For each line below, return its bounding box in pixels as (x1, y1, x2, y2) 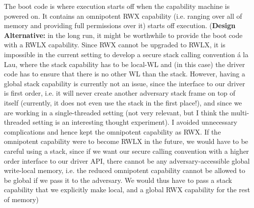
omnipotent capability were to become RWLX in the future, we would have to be (4, 136, 249, 146)
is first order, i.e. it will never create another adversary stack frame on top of (4, 88, 235, 98)
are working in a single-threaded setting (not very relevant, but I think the (4, 107, 229, 117)
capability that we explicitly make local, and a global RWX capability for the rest (4, 184, 250, 195)
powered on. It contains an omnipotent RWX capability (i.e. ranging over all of (4, 10, 242, 21)
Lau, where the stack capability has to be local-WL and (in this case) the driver (4, 59, 245, 69)
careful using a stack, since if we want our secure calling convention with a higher (4, 145, 249, 156)
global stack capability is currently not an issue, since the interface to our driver (4, 78, 245, 88)
